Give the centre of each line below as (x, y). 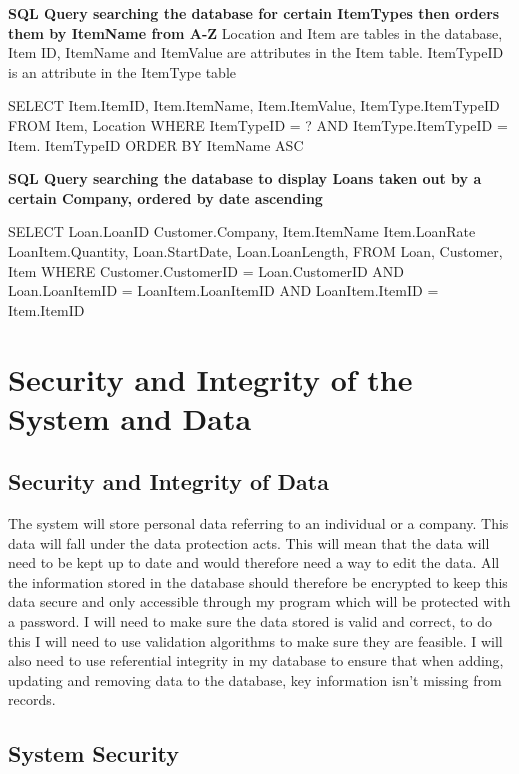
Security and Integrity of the (210, 378)
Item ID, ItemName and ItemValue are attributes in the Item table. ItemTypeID (256, 52)
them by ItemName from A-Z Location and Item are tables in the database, (255, 32)
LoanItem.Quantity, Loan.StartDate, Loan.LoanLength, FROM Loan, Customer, (255, 250)
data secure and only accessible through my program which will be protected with (259, 601)
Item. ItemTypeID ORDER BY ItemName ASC (156, 144)
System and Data (130, 417)
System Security (94, 753)
